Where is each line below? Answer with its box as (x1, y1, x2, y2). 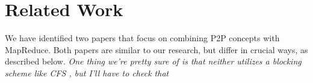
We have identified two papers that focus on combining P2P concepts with (5, 32, 280, 44)
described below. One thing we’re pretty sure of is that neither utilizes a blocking (5, 55, 302, 67)
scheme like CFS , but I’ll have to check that (5, 66, 169, 79)
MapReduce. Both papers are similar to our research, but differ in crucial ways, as (5, 43, 308, 56)
